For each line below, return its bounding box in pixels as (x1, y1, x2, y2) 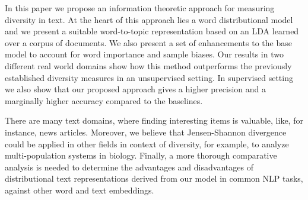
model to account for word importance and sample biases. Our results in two (5, 48, 284, 60)
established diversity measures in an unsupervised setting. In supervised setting (5, 71, 293, 83)
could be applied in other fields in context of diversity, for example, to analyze (5, 137, 289, 150)
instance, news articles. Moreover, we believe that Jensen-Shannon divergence (5, 125, 287, 138)
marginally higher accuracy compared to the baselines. (5, 94, 203, 107)
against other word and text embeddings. (5, 183, 154, 196)
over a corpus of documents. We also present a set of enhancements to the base (5, 36, 292, 49)
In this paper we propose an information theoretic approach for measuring (5, 2, 275, 14)
